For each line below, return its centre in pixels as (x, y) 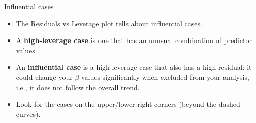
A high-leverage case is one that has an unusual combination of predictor (134, 40)
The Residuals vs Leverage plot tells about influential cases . (109, 23)
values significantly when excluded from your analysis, (165, 77)
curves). (28, 114)
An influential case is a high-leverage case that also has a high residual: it (134, 67)
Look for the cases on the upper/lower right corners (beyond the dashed (128, 104)
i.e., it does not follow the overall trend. (78, 87)
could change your (44, 77)
